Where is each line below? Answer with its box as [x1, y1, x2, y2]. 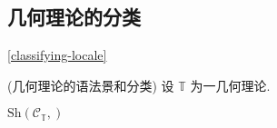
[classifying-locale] [7, 45, 107, 64]
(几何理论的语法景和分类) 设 [7, 75, 174, 94]
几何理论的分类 [7, 3, 141, 31]
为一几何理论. [190, 75, 271, 94]
